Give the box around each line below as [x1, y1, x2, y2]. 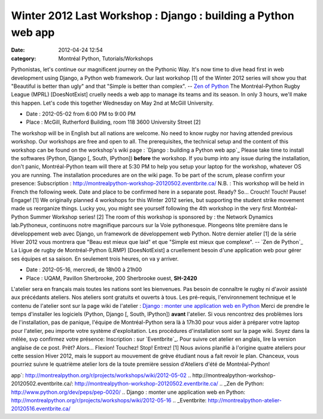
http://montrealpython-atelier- [208, 396, 282, 403]
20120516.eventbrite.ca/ [11, 405, 71, 412]
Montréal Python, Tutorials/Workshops [58, 54, 154, 62]
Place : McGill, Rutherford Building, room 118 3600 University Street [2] [26, 118, 201, 126]
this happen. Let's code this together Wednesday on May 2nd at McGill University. [11, 99, 214, 106]
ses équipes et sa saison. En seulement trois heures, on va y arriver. [11, 255, 179, 262]
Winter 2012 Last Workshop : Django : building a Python [11, 9, 294, 22]
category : [11, 54, 36, 62]
